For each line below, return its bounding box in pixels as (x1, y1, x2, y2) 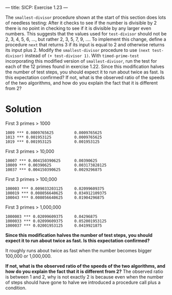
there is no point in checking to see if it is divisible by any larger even (5, 25, 151, 31)
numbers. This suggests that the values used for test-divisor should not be (5, 31, 167, 36)
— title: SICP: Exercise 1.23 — (5, 5, 68, 10)
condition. (5, 285, 27, 291)
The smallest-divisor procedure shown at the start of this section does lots (5, 14, 166, 20)
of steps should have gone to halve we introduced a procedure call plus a (5, 279, 161, 285)
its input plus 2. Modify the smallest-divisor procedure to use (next (5, 47, 150, 53)
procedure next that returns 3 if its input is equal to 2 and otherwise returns (5, 42, 165, 48)
